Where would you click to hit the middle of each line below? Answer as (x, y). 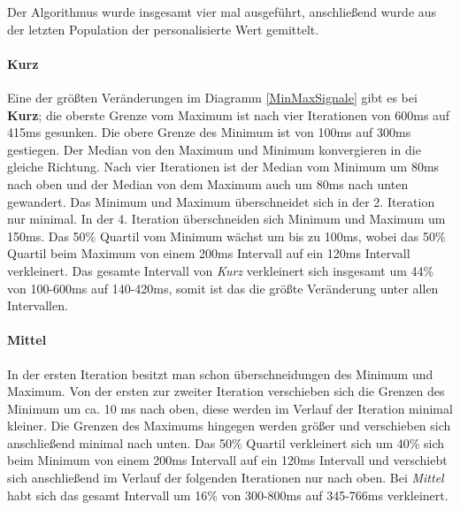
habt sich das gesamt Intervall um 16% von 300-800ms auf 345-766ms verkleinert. (228, 495)
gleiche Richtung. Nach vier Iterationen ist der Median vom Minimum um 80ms (223, 167)
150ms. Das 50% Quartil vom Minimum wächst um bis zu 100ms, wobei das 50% (226, 236)
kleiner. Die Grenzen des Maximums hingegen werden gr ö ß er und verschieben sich (229, 426)
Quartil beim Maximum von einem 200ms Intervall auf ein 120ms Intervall (209, 253)
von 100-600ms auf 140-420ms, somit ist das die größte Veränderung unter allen (223, 288)
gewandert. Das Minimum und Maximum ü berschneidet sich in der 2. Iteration (221, 201)
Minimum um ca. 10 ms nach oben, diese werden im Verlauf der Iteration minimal (230, 408)
